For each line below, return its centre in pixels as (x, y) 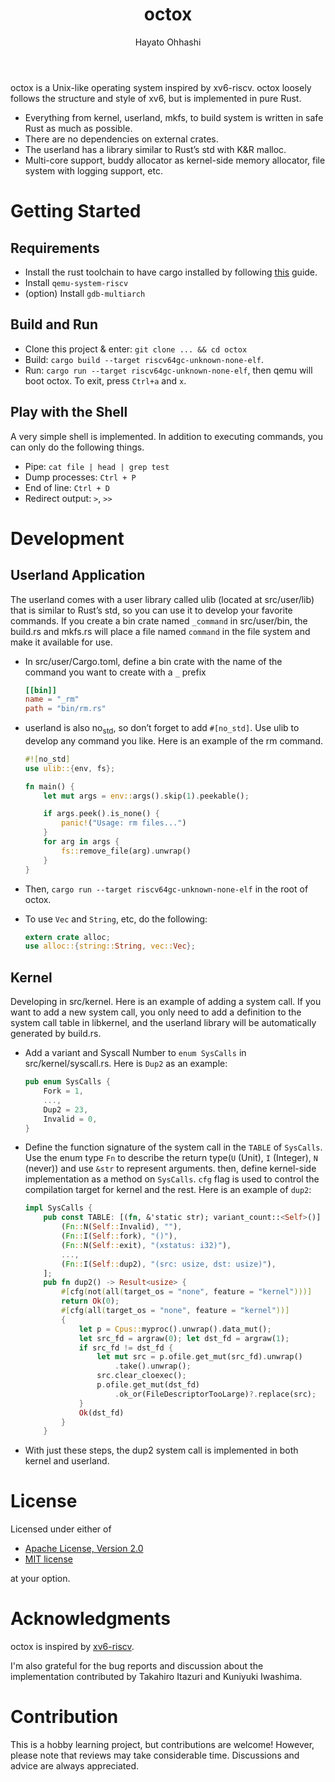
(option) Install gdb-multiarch (85, 293)
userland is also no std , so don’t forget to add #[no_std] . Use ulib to (162, 729)
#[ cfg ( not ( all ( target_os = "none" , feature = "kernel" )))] (187, 1292)
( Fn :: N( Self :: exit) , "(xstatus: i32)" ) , (146, 1245)
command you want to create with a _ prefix (115, 672)
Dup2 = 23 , (66, 1109)
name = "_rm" (52, 699)
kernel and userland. (67, 1461)
